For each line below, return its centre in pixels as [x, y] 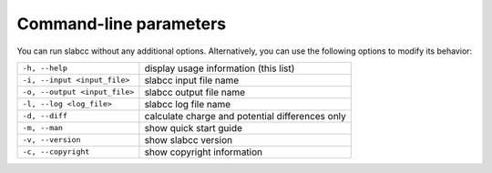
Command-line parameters [122, 24]
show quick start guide [194, 127]
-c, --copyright [56, 152]
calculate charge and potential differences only [245, 116]
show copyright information [204, 152]
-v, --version [51, 140]
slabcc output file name [195, 92]
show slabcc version [188, 139]
